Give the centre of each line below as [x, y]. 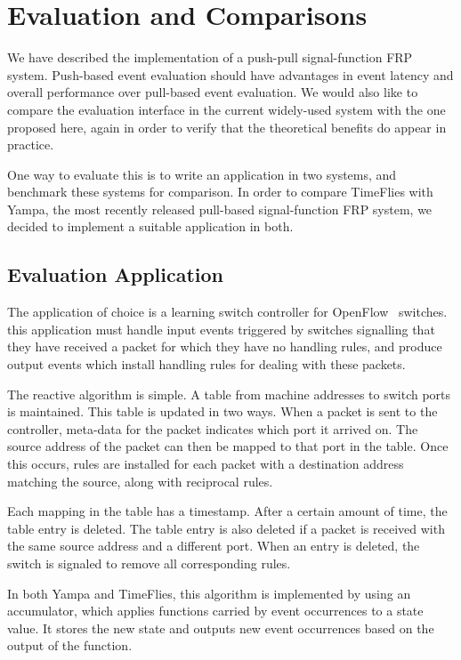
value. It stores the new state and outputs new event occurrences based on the [221, 628]
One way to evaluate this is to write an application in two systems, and [202, 174]
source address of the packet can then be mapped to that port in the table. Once [228, 446]
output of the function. [70, 645]
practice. [31, 145]
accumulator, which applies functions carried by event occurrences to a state [215, 611]
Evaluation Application [116, 274]
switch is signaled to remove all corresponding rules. [149, 563]
